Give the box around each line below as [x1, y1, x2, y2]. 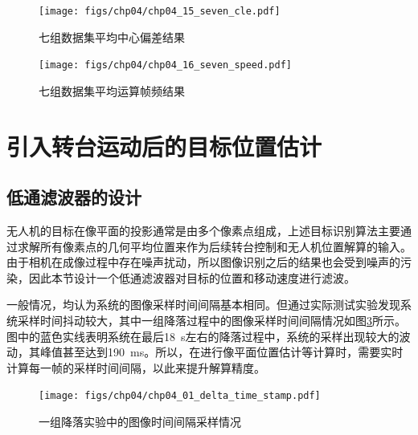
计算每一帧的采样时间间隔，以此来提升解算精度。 [6, 359, 265, 376]
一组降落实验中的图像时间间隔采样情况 [39, 413, 241, 430]
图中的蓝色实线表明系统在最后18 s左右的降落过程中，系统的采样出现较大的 [6, 327, 400, 344]
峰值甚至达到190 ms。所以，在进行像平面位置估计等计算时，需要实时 [39, 344, 404, 360]
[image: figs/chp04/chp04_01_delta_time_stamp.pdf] [39, 390, 321, 402]
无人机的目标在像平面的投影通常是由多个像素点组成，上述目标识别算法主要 [6, 222, 400, 239]
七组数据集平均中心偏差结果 [39, 28, 185, 45]
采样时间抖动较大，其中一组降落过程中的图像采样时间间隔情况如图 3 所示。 [17, 312, 406, 329]
